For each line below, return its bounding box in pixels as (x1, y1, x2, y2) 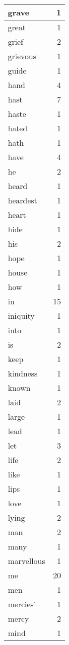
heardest (8, 194, 37, 206)
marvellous (8, 555, 45, 566)
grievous (8, 50, 37, 62)
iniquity (8, 310, 35, 321)
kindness (8, 368, 38, 379)
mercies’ (8, 598, 36, 610)
